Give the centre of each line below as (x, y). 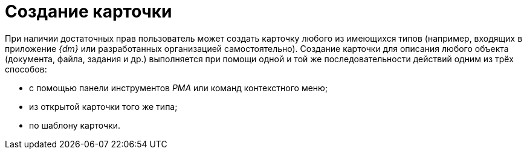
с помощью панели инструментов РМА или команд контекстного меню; (179, 88)
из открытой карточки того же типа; (103, 106)
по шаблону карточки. (75, 125)
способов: (26, 69)
